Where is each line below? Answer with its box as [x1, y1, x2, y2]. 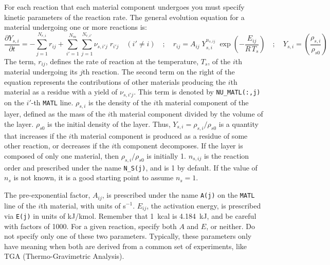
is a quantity [218, 119, 259, 129]
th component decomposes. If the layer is [114, 140, 243, 151]
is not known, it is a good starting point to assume [13, 172, 174, 183]
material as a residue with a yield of [4, 86, 118, 97]
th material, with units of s [41, 200, 126, 211]
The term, [4, 55, 36, 66]
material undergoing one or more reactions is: [4, 22, 148, 32]
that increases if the [4, 130, 67, 141]
